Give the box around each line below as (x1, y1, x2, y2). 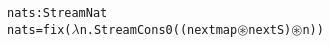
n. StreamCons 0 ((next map (79, 22, 238, 37)
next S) (248, 22, 292, 37)
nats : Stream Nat (7, 6, 108, 20)
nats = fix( (7, 22, 72, 37)
